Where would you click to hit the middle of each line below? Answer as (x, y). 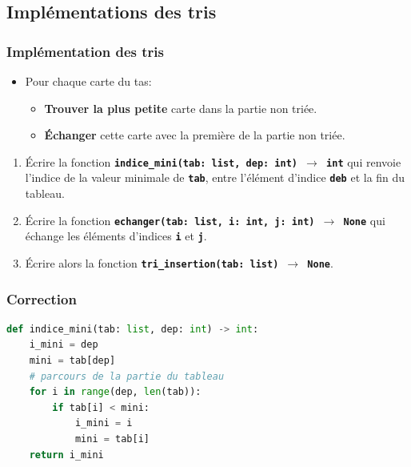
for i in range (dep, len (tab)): (115, 392)
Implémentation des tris (85, 51)
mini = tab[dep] (72, 361)
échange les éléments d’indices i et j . (116, 236)
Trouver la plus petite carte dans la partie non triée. (181, 108)
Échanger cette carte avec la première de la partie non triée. (195, 135)
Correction (42, 298)
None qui (364, 220)
